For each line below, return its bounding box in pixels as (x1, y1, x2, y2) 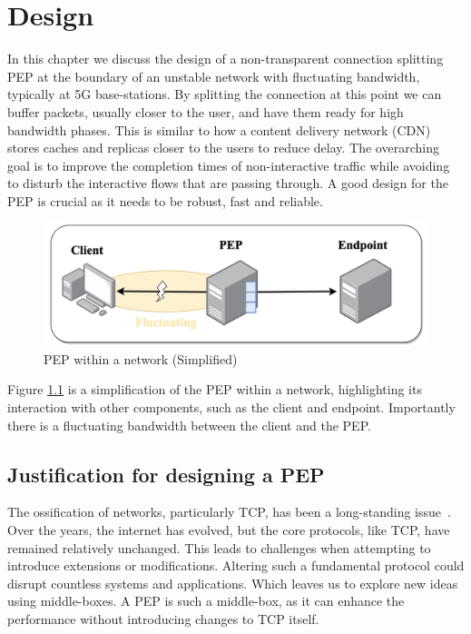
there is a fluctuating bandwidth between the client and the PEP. (7, 415, 371, 434)
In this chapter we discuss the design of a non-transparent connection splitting (7, 49, 444, 68)
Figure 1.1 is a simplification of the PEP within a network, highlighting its (7, 380, 422, 399)
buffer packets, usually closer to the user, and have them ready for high (7, 102, 404, 121)
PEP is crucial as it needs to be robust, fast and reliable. (7, 191, 323, 210)
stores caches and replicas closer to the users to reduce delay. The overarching (7, 138, 439, 157)
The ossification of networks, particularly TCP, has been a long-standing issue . (7, 502, 451, 521)
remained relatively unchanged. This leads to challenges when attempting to (7, 538, 431, 557)
